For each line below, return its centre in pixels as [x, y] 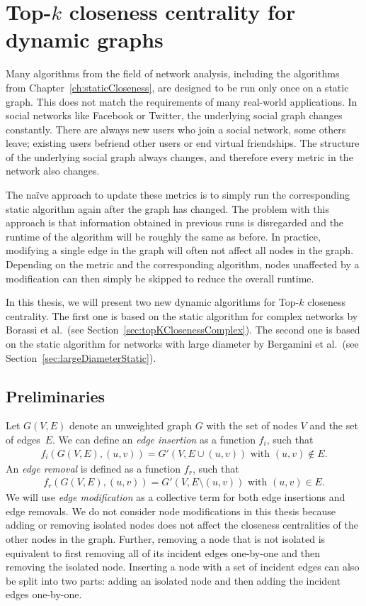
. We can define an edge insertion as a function [154, 439]
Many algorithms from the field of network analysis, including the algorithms [173, 73]
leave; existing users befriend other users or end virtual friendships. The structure [183, 143]
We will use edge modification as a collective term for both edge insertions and [176, 497]
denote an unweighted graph [131, 425]
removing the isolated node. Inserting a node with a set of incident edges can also [183, 567]
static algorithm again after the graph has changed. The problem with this [167, 208]
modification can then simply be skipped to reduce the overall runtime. [160, 278]
